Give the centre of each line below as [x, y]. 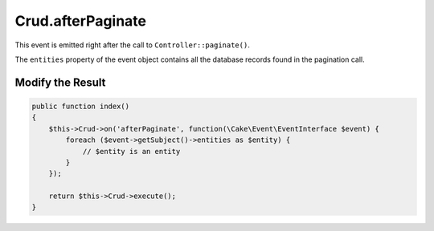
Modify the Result [60, 82]
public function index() [81, 106]
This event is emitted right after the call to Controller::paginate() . [133, 45]
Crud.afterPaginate [81, 21]
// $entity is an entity [131, 151]
